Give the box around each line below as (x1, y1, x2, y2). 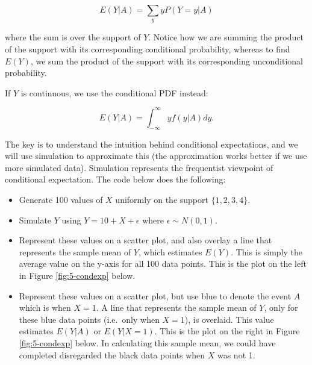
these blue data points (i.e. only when (19, 313, 160, 325)
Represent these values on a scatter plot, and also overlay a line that (19, 234, 272, 246)
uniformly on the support (115, 193, 208, 206)
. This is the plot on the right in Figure (154, 325, 300, 337)
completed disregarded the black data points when (19, 348, 205, 361)
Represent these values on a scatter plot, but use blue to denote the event (19, 289, 292, 302)
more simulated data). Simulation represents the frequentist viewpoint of (5, 161, 273, 173)
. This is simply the (231, 245, 302, 258)
